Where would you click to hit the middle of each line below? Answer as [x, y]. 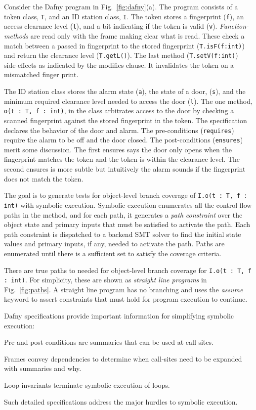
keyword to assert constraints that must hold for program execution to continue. [126, 299]
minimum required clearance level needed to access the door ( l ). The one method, [128, 101]
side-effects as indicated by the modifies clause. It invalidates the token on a [119, 65]
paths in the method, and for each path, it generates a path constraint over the [123, 214]
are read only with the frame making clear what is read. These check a [137, 35]
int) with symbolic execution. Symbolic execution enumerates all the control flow [128, 205]
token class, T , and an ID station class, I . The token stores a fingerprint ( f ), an [124, 16]
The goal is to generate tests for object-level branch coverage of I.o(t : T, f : [126, 195]
